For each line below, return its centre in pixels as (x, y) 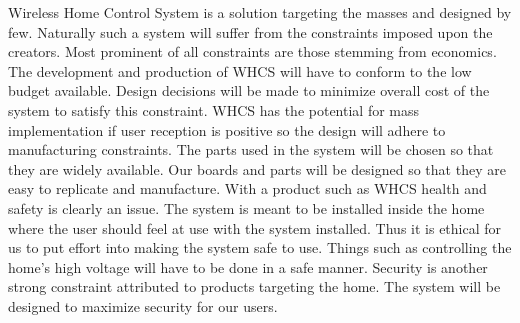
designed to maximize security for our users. (143, 305)
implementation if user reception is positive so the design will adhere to (227, 129)
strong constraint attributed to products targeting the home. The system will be (254, 286)
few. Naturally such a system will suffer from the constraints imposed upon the (250, 31)
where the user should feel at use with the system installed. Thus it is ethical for (255, 227)
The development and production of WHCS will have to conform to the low (240, 70)
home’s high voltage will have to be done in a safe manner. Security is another (248, 266)
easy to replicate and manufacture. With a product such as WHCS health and (247, 188)
